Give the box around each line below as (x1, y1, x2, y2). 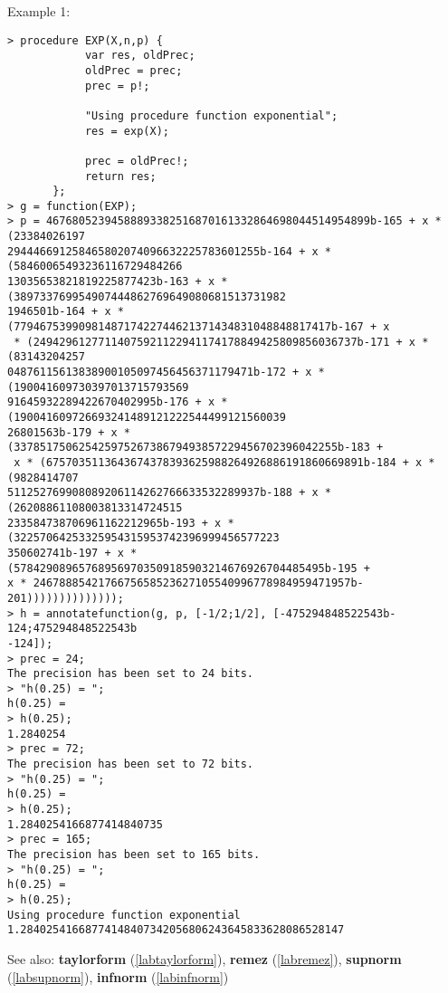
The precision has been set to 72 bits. (7, 758, 254, 771)
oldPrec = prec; (84, 63, 183, 77)
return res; (84, 169, 157, 183)
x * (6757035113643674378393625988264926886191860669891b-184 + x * (14, 455, 435, 469)
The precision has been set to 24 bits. (7, 667, 254, 681)
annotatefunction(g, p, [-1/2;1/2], (45, 606, 267, 620)
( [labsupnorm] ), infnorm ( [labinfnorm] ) (7, 967, 229, 986)
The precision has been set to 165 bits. (7, 848, 261, 862)
